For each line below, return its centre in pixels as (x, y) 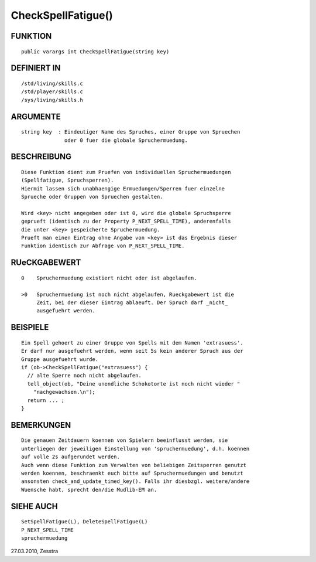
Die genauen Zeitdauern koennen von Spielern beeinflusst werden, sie (125, 440)
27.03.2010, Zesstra (35, 551)
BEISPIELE (30, 327)
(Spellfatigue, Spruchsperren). (68, 180)
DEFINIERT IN (36, 68)
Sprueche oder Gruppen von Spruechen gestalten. (92, 197)
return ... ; (46, 400)
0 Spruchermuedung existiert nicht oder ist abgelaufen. (109, 278)
